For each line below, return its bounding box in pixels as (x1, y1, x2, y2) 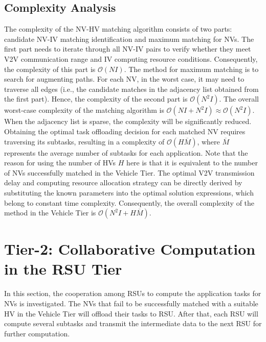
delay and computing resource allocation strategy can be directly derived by (4, 177, 242, 188)
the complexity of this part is (4, 63, 96, 74)
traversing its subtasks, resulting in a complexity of (4, 136, 165, 146)
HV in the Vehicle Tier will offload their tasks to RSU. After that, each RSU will (4, 308, 258, 319)
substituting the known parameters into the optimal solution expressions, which (4, 187, 254, 198)
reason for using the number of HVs (4, 157, 116, 168)
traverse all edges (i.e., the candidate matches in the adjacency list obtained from (4, 83, 259, 94)
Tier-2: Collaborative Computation (4, 238, 256, 259)
